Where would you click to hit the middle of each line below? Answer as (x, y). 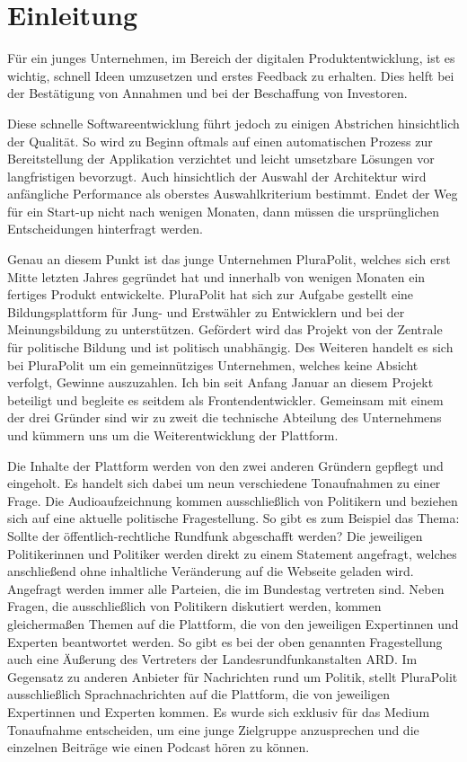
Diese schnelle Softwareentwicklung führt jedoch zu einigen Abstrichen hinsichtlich (233, 123)
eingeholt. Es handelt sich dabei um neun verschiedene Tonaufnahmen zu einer (224, 483)
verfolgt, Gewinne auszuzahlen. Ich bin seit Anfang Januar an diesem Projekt (220, 382)
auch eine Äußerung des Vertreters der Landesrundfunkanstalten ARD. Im (212, 659)
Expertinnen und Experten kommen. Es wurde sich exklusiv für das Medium (219, 711)
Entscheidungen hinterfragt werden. (105, 229)
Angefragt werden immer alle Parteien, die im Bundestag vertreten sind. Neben (226, 588)
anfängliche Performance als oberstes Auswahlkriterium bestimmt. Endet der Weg (233, 194)
